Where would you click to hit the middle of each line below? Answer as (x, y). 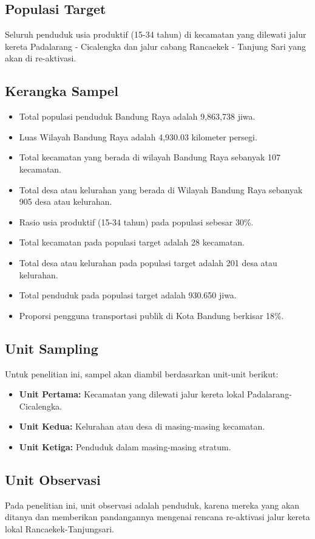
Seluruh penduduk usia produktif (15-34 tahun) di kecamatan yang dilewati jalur (156, 34)
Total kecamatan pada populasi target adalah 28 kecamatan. (132, 242)
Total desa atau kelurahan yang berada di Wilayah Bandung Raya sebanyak (161, 189)
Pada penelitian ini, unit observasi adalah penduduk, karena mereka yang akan (152, 505)
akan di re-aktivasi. (41, 58)
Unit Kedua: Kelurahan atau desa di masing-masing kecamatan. (142, 426)
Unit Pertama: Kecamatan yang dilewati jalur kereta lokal (132, 394)
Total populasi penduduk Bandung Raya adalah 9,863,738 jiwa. (137, 116)
